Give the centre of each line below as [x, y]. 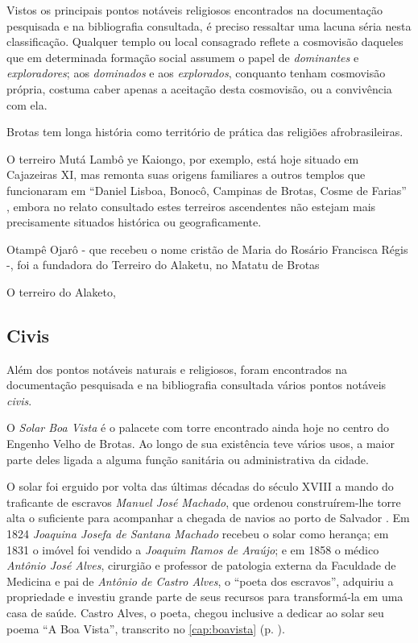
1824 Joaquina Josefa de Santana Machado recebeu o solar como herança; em [198, 534]
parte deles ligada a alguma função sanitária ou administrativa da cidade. [188, 459]
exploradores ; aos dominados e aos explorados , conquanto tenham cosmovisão [196, 73]
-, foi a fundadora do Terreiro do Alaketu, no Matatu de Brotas [163, 265]
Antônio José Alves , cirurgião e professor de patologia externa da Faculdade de [201, 565]
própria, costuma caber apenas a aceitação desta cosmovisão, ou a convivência [199, 88]
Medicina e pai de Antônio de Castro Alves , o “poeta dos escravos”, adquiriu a [200, 581]
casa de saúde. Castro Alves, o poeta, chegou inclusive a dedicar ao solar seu [195, 613]
